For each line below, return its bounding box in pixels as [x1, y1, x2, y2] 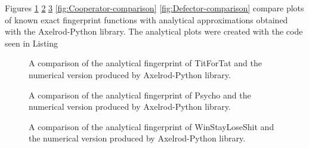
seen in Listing [5, 36, 58, 49]
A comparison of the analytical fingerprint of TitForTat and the [29, 57, 262, 69]
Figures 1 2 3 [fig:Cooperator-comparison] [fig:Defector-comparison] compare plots [5, 2, 304, 14]
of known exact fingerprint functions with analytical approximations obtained [5, 13, 288, 26]
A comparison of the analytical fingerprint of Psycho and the [29, 88, 251, 101]
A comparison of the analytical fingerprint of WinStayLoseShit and [29, 120, 274, 132]
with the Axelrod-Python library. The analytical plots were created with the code [5, 25, 303, 38]
